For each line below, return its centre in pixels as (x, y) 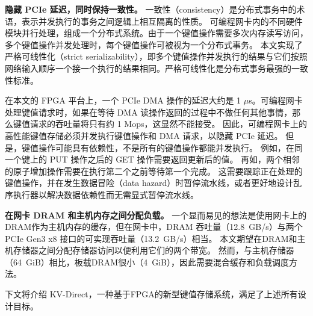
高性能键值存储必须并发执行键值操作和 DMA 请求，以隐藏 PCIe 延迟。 (144, 135)
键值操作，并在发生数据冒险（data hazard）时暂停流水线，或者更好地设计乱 (153, 183)
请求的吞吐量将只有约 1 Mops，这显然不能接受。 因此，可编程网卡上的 (169, 124)
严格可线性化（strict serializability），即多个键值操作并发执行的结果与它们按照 (156, 56)
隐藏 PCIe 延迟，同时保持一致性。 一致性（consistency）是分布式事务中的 (151, 9)
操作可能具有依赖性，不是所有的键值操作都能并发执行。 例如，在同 (170, 147)
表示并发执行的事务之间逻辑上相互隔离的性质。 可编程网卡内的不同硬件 (162, 21)
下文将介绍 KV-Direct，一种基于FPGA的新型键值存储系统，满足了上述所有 (151, 294)
